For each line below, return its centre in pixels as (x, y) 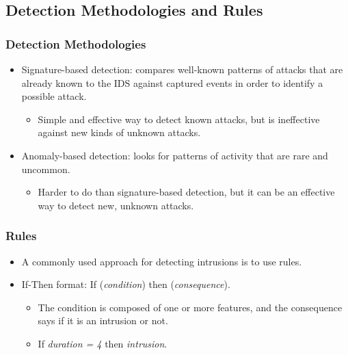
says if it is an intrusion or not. (103, 320)
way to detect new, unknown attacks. (116, 205)
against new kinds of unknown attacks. (119, 132)
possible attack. (54, 96)
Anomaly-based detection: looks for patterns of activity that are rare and (175, 155)
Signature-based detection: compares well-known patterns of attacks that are (182, 69)
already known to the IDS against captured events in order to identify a (172, 82)
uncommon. (46, 169)
